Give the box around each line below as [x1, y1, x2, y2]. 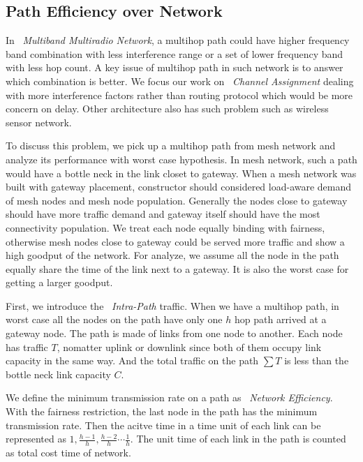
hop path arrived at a [234, 312, 327, 327]
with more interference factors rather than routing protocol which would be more [6, 87, 353, 102]
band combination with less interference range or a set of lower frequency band [6, 46, 343, 61]
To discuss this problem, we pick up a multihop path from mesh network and [6, 138, 336, 153]
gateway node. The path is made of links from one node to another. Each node [6, 326, 343, 341]
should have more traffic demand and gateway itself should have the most [6, 207, 320, 221]
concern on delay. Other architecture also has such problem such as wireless [6, 101, 329, 116]
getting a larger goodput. [6, 275, 113, 290]
